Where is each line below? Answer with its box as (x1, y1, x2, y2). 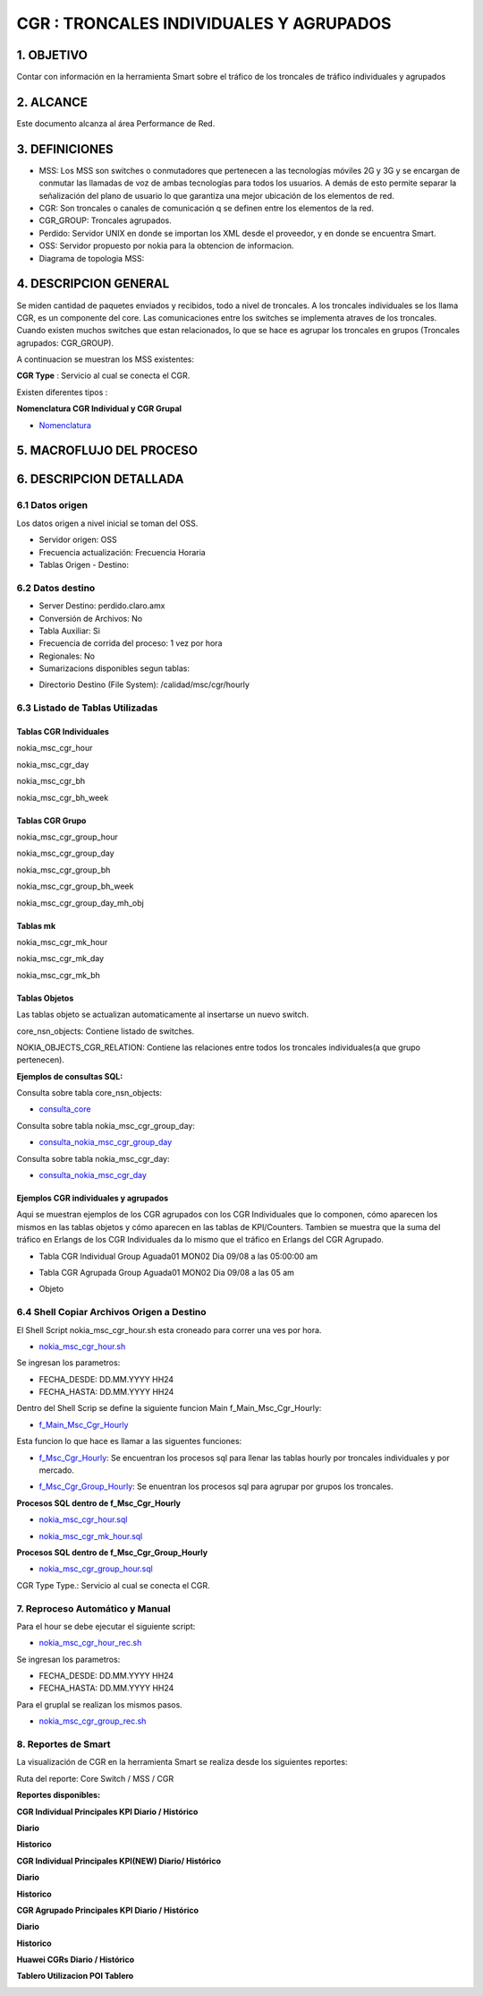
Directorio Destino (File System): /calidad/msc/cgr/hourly (38, 679, 250, 690)
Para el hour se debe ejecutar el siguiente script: (16, 1621, 196, 1631)
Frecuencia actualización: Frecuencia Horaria (38, 546, 206, 557)
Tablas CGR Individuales (16, 727, 109, 737)
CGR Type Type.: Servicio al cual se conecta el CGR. (16, 1579, 210, 1590)
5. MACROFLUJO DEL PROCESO (16, 443, 199, 459)
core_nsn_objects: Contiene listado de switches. (16, 1026, 195, 1037)
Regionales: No (38, 650, 96, 661)
